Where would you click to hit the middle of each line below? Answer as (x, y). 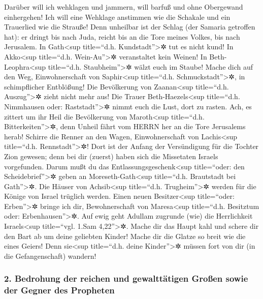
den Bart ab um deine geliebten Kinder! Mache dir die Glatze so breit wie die (125, 236)
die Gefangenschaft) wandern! (50, 256)
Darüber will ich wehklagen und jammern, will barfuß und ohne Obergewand (124, 7)
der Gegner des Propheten (59, 290)
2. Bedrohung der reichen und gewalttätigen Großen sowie (126, 278)
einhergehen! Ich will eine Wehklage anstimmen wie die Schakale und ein (117, 17)
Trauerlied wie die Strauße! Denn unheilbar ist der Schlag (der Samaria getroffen (130, 27)
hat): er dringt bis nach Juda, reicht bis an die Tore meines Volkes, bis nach (122, 36)
